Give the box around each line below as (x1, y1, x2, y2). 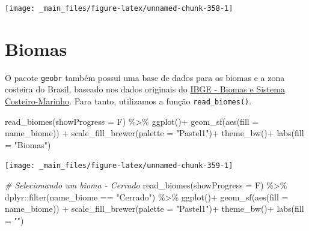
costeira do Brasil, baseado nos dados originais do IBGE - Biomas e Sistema (5, 83, 285, 95)
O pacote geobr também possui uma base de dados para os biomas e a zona (5, 71, 285, 83)
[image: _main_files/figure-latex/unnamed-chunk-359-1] (5, 161, 233, 170)
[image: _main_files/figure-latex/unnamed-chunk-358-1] (5, 4, 233, 13)
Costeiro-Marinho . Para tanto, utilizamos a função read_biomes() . (5, 95, 252, 107)
